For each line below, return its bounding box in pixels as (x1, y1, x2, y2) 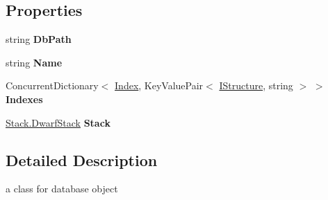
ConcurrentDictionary (6, 78, 99, 93)
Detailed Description (6, 149, 158, 170)
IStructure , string (219, 78, 293, 93)
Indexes (6, 91, 43, 106)
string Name (6, 55, 63, 69)
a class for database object (6, 181, 118, 196)
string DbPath (6, 32, 72, 46)
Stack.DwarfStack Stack (6, 115, 110, 129)
